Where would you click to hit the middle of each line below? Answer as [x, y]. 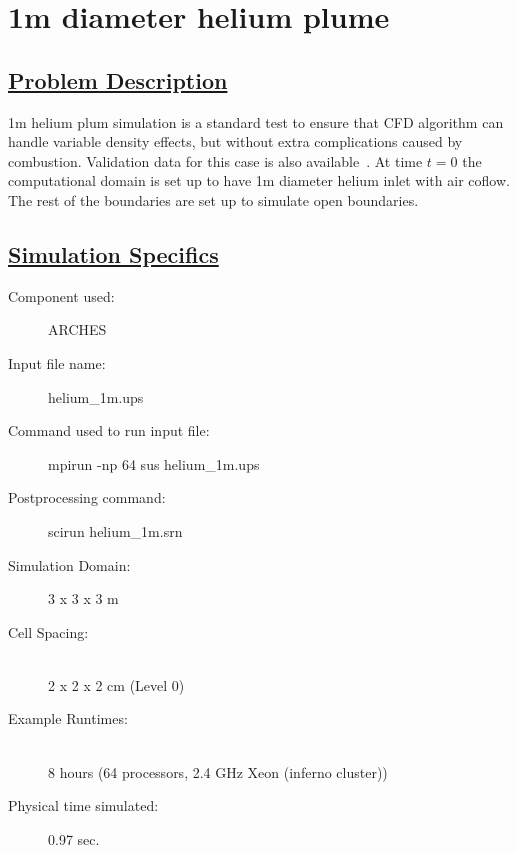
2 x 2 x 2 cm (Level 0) [116, 684]
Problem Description [118, 79]
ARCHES [77, 329]
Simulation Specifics [113, 253]
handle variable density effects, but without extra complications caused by [235, 141]
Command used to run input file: [109, 430]
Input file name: [57, 362]
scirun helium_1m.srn [115, 530]
